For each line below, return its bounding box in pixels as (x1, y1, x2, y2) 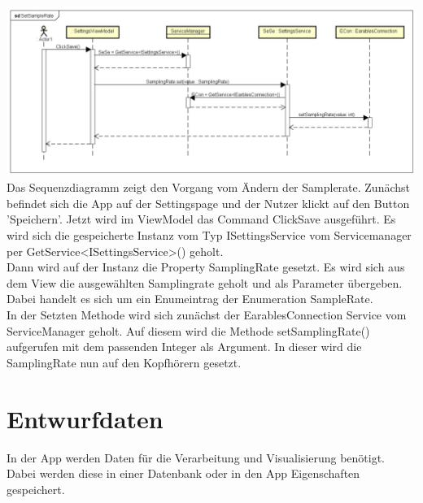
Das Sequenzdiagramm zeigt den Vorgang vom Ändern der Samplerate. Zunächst (7, 179, 410, 196)
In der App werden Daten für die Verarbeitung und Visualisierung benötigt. (7, 449, 385, 466)
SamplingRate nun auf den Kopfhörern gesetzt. (7, 353, 242, 371)
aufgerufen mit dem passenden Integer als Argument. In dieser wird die (7, 338, 362, 355)
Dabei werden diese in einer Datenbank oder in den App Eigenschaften (7, 465, 360, 482)
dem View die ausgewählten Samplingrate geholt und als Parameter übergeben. (7, 274, 403, 291)
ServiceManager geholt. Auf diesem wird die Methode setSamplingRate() (7, 322, 370, 339)
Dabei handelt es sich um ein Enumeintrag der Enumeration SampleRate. (7, 290, 373, 307)
